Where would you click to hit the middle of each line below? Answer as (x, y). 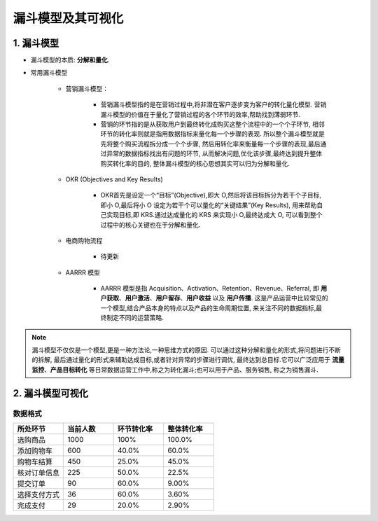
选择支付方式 (38, 494)
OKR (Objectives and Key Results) (114, 179)
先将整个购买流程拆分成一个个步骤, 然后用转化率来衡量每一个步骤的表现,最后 (211, 144)
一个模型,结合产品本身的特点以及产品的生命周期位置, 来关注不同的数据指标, (208, 307)
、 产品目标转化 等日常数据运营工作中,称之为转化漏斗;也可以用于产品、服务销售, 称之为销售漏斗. (181, 369)
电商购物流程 (84, 240)
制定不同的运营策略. (135, 318)
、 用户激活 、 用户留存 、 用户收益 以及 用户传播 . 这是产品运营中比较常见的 (224, 298)
